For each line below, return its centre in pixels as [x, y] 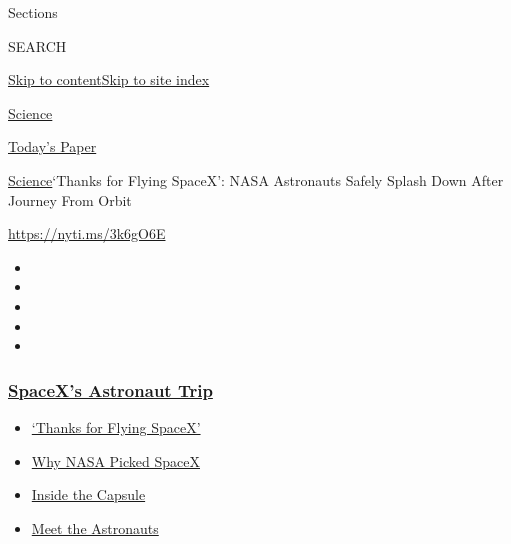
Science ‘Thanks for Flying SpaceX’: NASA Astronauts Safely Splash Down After [256, 179]
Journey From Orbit [70, 199]
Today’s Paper [52, 146]
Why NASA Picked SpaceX [115, 460]
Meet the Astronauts [95, 527]
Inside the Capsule [88, 494]
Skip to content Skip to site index [109, 79]
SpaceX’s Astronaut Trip [110, 389]
